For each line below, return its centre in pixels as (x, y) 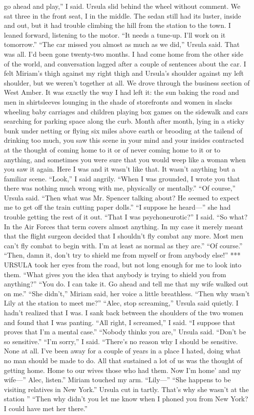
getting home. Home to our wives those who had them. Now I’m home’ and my (123, 370)
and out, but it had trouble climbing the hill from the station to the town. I (117, 25)
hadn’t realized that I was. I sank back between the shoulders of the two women (124, 312)
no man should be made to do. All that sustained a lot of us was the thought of (123, 360)
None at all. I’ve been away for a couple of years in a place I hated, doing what (122, 351)
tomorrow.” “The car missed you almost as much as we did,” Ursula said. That (122, 44)
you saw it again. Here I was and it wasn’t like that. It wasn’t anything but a (120, 169)
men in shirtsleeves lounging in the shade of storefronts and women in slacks (118, 101)
